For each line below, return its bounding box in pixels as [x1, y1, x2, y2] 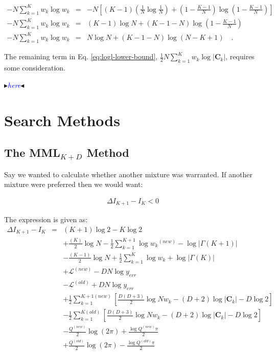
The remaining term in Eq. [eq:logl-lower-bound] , [4, 51, 158, 62]
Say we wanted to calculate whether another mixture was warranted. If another [4, 169, 253, 179]
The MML [4, 145, 60, 160]
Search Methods [4, 109, 120, 130]
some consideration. [4, 62, 65, 73]
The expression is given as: [4, 214, 88, 225]
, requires [225, 51, 255, 62]
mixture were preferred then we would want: [4, 179, 143, 190]
